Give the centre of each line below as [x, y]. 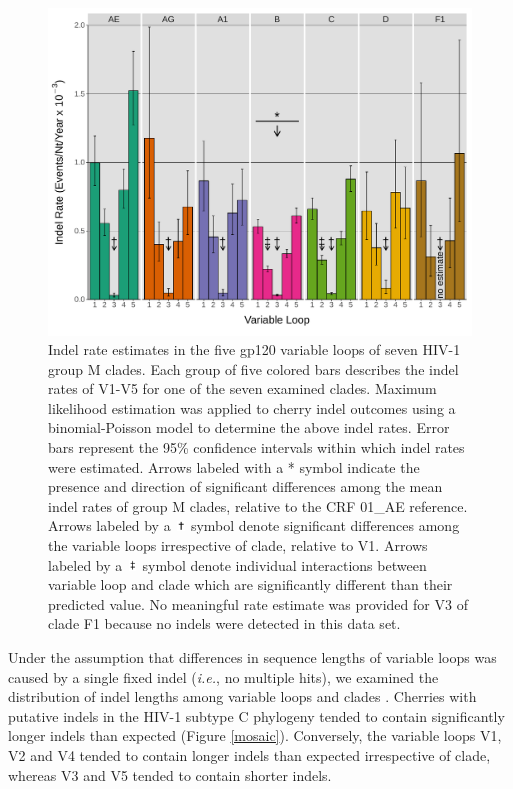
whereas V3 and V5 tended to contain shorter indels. [170, 774]
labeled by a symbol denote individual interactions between [237, 564]
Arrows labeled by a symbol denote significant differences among [254, 525]
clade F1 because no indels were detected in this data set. [224, 623]
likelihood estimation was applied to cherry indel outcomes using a [252, 407]
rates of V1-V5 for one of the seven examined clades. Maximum [242, 388]
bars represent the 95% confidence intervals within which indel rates [256, 447]
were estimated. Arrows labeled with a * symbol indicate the [234, 466]
